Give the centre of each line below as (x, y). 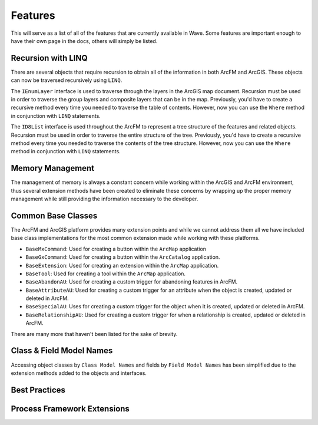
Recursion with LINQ (49, 58)
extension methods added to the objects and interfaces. (79, 373)
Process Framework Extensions (70, 409)
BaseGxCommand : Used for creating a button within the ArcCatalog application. (123, 257)
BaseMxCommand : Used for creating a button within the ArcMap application (116, 249)
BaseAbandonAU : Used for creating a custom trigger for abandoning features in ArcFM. (132, 282)
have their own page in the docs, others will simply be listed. (84, 41)
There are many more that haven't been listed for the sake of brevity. (94, 334)
